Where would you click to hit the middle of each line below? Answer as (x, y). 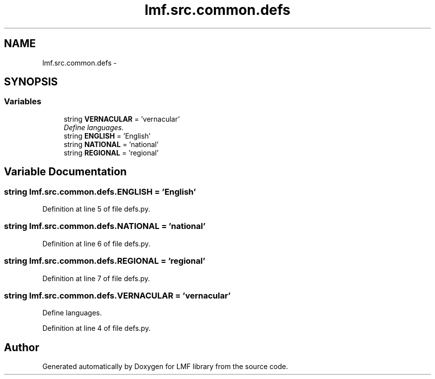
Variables (23, 102)
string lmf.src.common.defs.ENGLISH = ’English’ (100, 191)
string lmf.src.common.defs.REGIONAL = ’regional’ (105, 261)
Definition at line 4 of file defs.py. (97, 328)
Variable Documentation (66, 172)
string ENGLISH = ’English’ (107, 136)
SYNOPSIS (31, 82)
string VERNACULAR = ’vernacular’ (122, 119)
